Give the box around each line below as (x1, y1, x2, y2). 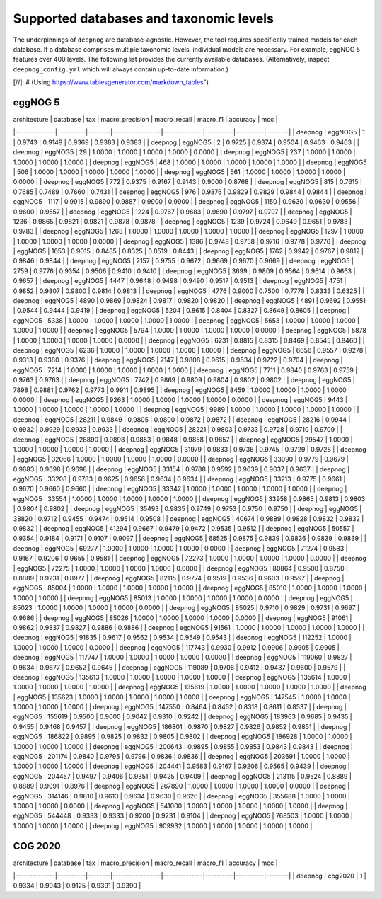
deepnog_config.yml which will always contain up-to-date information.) (13, 64, 229, 74)
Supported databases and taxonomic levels (13, 11, 274, 26)
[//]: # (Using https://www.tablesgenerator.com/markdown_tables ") (13, 78, 209, 86)
